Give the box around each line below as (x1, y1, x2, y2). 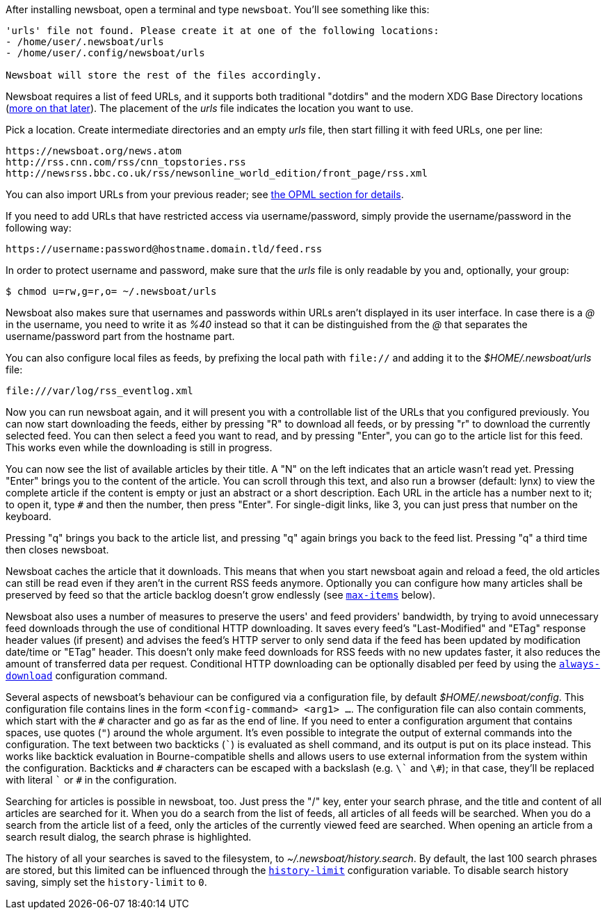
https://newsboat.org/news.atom (6, 145, 181, 156)
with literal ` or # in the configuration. (6, 774, 177, 786)
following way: (6, 222, 72, 234)
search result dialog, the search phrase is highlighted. (6, 831, 252, 843)
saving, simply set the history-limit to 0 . (6, 876, 207, 888)
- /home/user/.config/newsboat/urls (6, 47, 205, 58)
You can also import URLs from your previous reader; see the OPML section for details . (6, 188, 404, 200)
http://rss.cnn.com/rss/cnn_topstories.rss (6, 156, 246, 168)
